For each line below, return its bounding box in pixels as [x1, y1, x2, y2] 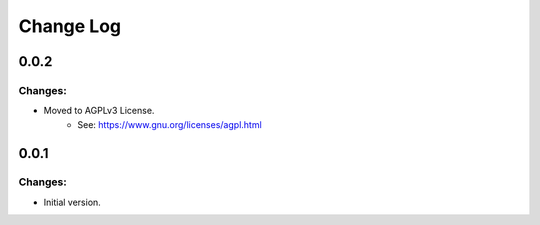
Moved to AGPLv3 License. [43, 105, 155, 117]
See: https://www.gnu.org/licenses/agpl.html [77, 118, 262, 130]
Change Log [18, 15, 122, 37]
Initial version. [43, 196, 102, 208]
